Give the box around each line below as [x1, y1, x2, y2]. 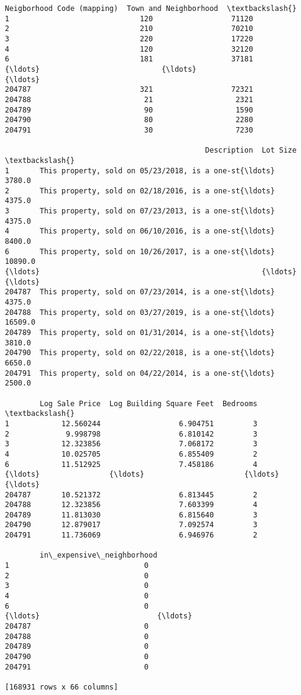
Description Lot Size [205, 146, 297, 155]
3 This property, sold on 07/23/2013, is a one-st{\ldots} [5, 207, 275, 216]
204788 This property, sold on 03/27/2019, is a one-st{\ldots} [5, 308, 275, 317]
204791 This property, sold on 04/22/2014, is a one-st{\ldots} [5, 368, 275, 378]
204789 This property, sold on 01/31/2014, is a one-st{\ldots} [5, 328, 275, 337]
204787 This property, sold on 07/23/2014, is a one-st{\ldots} [5, 288, 275, 297]
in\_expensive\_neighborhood [40, 551, 157, 560]
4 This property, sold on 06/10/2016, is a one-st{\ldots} [5, 227, 275, 236]
